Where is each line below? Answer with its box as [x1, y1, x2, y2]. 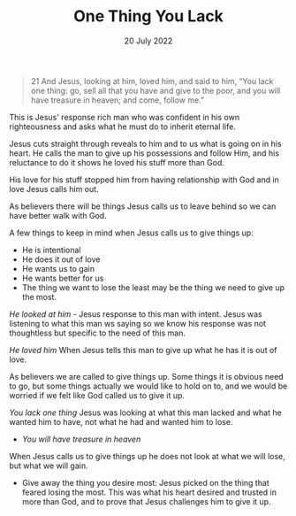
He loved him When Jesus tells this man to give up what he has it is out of [9, 344, 277, 355]
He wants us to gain [21, 263, 95, 273]
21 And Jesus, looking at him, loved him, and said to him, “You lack [30, 75, 274, 86]
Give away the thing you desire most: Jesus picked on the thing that [21, 477, 269, 488]
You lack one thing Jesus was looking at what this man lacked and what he [9, 407, 283, 418]
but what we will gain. [9, 460, 88, 471]
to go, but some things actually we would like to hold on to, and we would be [9, 381, 288, 391]
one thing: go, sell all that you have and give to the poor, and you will [30, 85, 281, 96]
